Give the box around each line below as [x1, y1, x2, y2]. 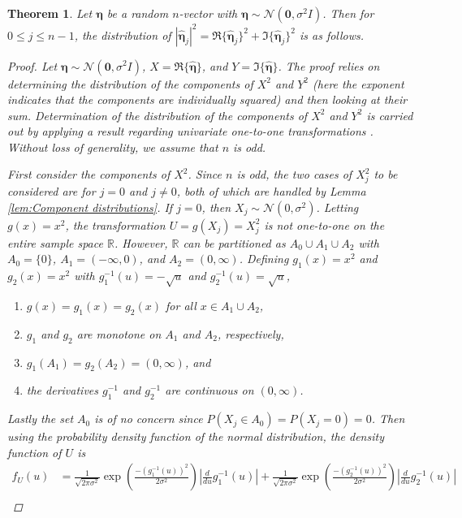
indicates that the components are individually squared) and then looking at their [7, 91, 408, 108]
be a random [106, 5, 169, 21]
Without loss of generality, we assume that [7, 138, 218, 155]
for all [166, 296, 196, 313]
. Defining [239, 250, 289, 267]
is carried [366, 106, 413, 123]
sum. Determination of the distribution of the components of [7, 106, 308, 123]
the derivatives [26, 382, 98, 399]
